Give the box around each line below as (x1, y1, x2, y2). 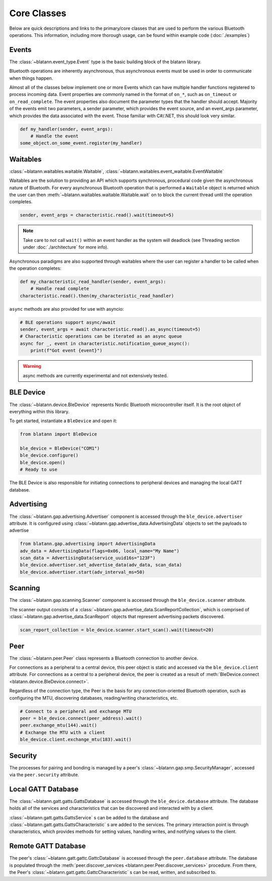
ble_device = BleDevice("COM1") (20, 446, 100, 452)
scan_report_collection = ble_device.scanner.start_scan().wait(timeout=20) (20, 627, 214, 633)
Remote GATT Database (9, 842, 86, 851)
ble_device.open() (20, 460, 65, 465)
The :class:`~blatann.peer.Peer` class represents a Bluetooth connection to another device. (9, 655, 198, 661)
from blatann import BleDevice (20, 431, 98, 437)
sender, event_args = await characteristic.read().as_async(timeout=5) (20, 326, 201, 332)
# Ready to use (20, 467, 57, 472)
